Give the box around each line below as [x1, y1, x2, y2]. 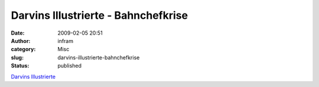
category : [11, 46, 36, 53]
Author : [11, 37, 31, 44]
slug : [11, 53, 24, 61]
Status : [11, 62, 30, 69]
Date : [11, 29, 25, 36]
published [57, 62, 82, 69]
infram [57, 37, 74, 44]
